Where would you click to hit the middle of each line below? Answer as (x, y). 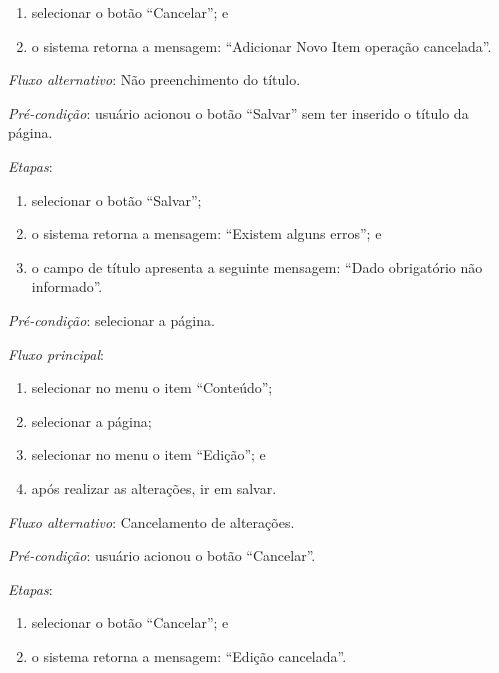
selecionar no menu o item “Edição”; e (148, 454)
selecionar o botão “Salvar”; (116, 199)
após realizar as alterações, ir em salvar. (154, 487)
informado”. (67, 286)
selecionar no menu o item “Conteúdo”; (152, 387)
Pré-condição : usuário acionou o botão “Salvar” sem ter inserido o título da (238, 112)
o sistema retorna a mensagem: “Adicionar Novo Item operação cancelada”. (261, 45)
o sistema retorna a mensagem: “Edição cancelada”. (189, 655)
